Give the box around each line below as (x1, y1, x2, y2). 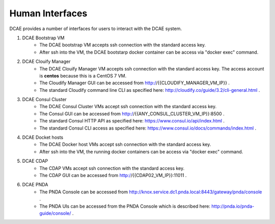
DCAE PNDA (22, 182, 48, 188)
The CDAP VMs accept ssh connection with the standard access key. (39, 165, 185, 171)
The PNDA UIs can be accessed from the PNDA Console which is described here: (39, 203, 211, 209)
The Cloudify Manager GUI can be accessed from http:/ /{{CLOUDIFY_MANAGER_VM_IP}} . (39, 80, 230, 86)
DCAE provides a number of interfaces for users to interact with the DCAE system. (9, 26, 182, 32)
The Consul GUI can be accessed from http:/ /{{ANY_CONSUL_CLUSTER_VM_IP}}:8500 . (39, 110, 225, 117)
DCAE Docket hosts (22, 134, 64, 140)
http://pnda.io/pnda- (211, 203, 255, 209)
